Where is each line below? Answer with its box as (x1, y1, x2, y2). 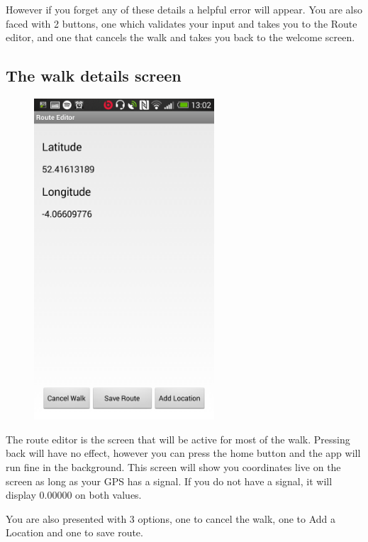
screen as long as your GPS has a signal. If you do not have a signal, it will (6, 473, 333, 488)
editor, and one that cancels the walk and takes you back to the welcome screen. (6, 30, 355, 45)
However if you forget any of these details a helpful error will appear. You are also (6, 2, 362, 16)
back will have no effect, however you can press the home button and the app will (6, 446, 361, 460)
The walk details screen (6, 65, 182, 87)
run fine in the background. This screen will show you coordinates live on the (6, 460, 341, 475)
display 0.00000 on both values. (6, 487, 142, 502)
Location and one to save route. (6, 525, 143, 540)
